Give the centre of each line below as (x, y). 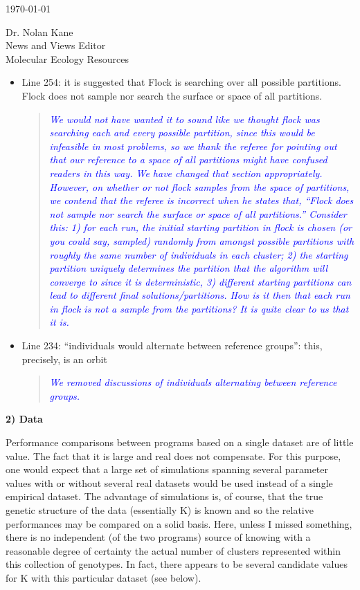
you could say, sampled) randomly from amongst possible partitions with (202, 240)
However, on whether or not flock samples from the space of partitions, (199, 186)
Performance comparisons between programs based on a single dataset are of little (180, 442)
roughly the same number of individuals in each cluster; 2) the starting (199, 254)
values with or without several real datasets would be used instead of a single (169, 482)
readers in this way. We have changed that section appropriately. (186, 173)
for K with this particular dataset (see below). (103, 577)
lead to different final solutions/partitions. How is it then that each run (200, 295)
